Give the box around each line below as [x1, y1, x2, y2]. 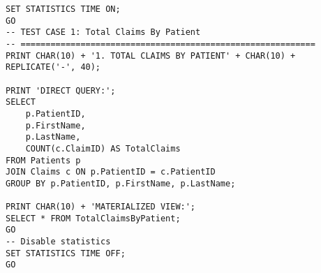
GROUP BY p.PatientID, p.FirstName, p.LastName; [6, 178, 236, 189]
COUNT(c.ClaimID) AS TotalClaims [25, 143, 181, 154]
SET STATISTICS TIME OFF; [6, 248, 126, 258]
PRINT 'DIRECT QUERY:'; [6, 85, 116, 96]
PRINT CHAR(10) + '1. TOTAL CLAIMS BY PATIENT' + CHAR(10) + [6, 50, 296, 61]
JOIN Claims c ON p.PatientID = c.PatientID [6, 167, 216, 177]
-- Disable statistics [6, 237, 111, 247]
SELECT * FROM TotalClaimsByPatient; [6, 213, 181, 223]
